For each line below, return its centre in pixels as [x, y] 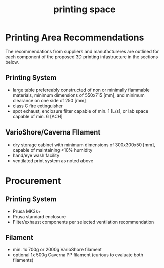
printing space [85, 9]
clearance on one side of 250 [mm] [49, 100]
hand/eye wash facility [36, 155]
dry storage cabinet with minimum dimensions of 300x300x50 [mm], [84, 145]
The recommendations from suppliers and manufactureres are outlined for [82, 51]
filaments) [23, 260]
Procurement [33, 180]
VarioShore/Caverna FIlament [53, 132]
